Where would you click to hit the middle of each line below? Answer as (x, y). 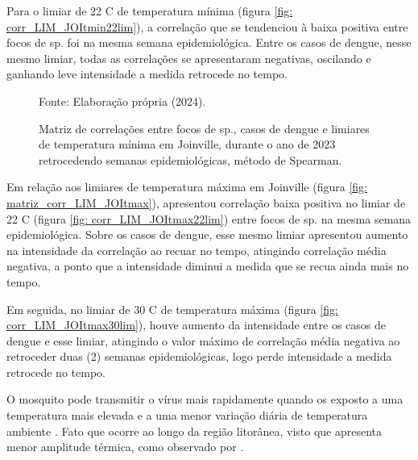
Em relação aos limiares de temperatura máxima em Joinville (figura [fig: (187, 187)
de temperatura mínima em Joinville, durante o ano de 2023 (187, 144)
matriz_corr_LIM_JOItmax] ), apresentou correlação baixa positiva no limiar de (206, 202)
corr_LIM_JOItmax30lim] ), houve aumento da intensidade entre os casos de (196, 325)
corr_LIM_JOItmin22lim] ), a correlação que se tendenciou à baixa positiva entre (207, 26)
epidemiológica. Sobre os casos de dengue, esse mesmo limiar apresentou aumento (207, 234)
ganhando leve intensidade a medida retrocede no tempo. (147, 74)
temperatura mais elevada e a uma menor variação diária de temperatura (187, 415)
